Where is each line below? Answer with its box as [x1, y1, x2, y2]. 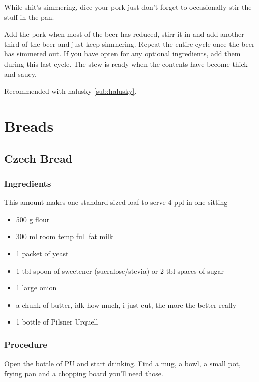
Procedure [4, 338, 47, 350]
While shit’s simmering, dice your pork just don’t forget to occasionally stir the [4, 2, 252, 12]
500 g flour [16, 214, 50, 224]
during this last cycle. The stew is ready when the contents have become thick [4, 58, 248, 69]
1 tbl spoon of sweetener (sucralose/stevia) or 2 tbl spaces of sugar [16, 265, 224, 276]
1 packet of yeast [16, 248, 69, 258]
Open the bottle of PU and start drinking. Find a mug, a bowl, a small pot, [4, 358, 241, 369]
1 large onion [16, 282, 57, 293]
